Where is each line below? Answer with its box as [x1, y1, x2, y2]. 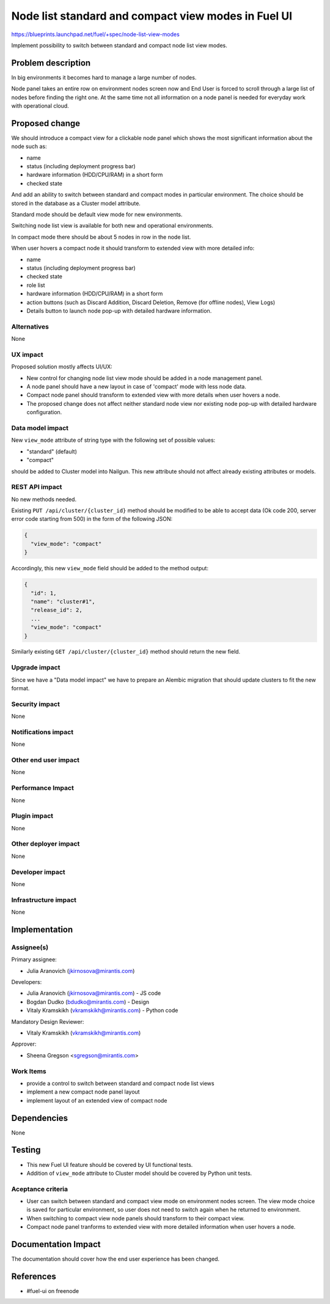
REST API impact [11, 483, 62, 491]
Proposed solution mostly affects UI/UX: [11, 363, 112, 370]
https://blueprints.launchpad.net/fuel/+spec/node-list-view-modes [11, 31, 180, 38]
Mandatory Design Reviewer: [11, 1018, 84, 1025]
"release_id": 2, [31, 606, 82, 614]
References [11, 1271, 56, 1281]
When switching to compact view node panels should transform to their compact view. [26, 1215, 244, 1222]
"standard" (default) [26, 447, 78, 455]
